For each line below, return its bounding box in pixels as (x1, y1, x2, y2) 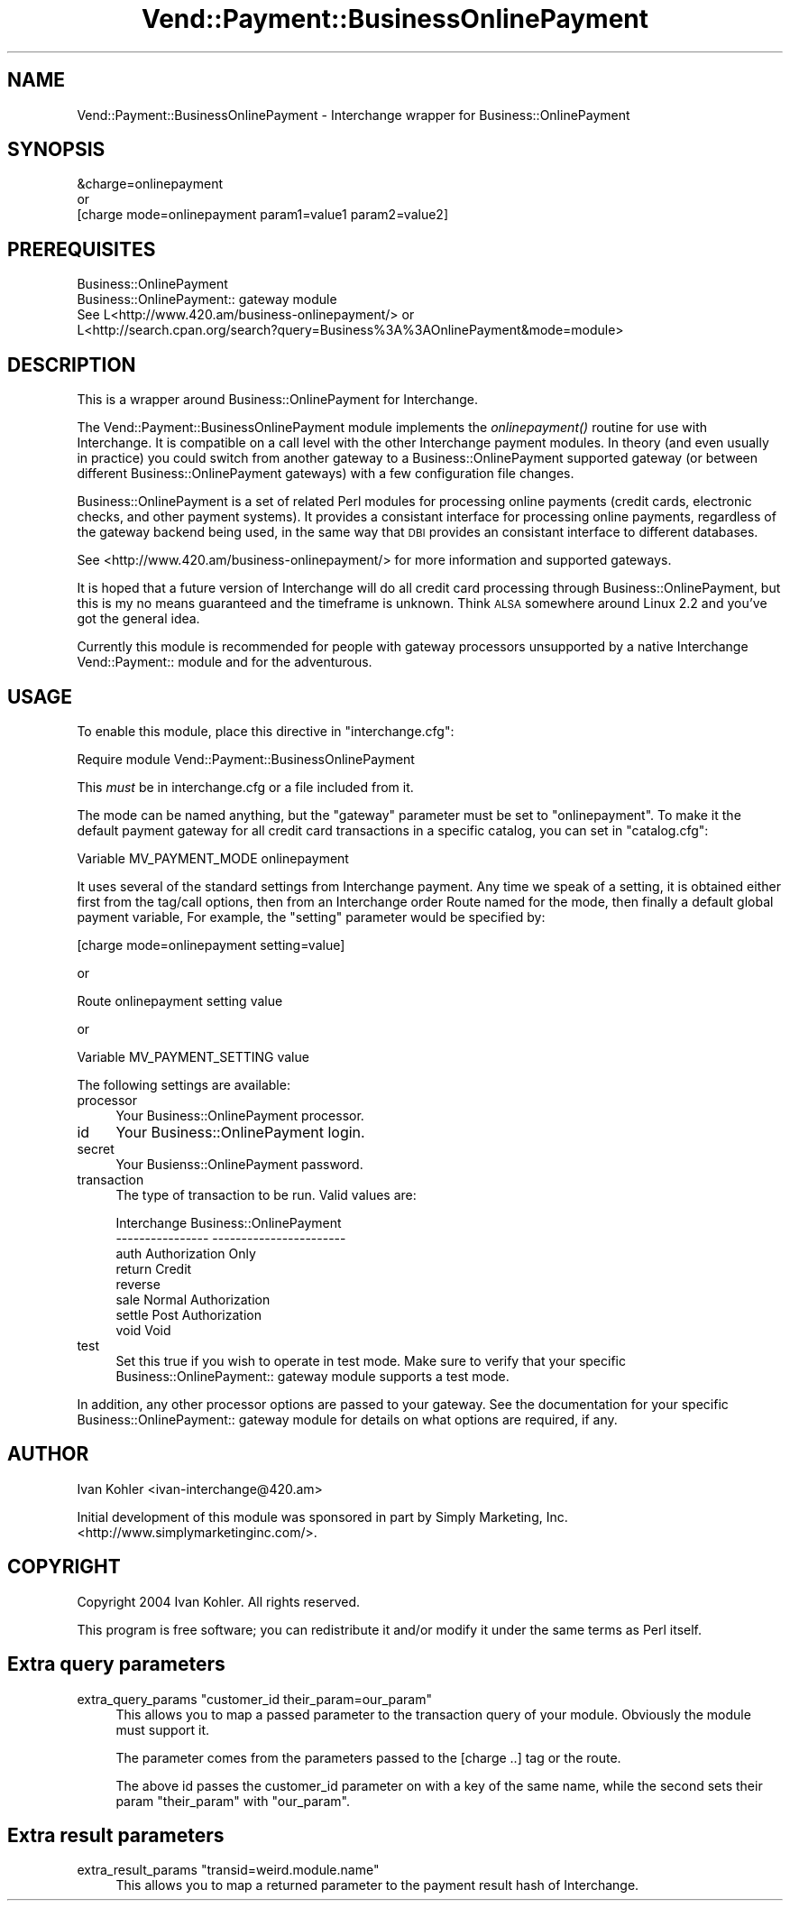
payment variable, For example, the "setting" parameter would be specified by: (77, 908, 546, 925)
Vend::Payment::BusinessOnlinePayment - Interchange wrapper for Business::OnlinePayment (77, 106, 630, 123)
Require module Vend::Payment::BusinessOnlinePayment (77, 751, 415, 767)
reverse (115, 1276, 161, 1292)
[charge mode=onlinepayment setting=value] (77, 936, 345, 953)
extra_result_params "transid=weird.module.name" (77, 1862, 380, 1878)
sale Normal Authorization (115, 1291, 271, 1307)
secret (77, 1140, 115, 1157)
